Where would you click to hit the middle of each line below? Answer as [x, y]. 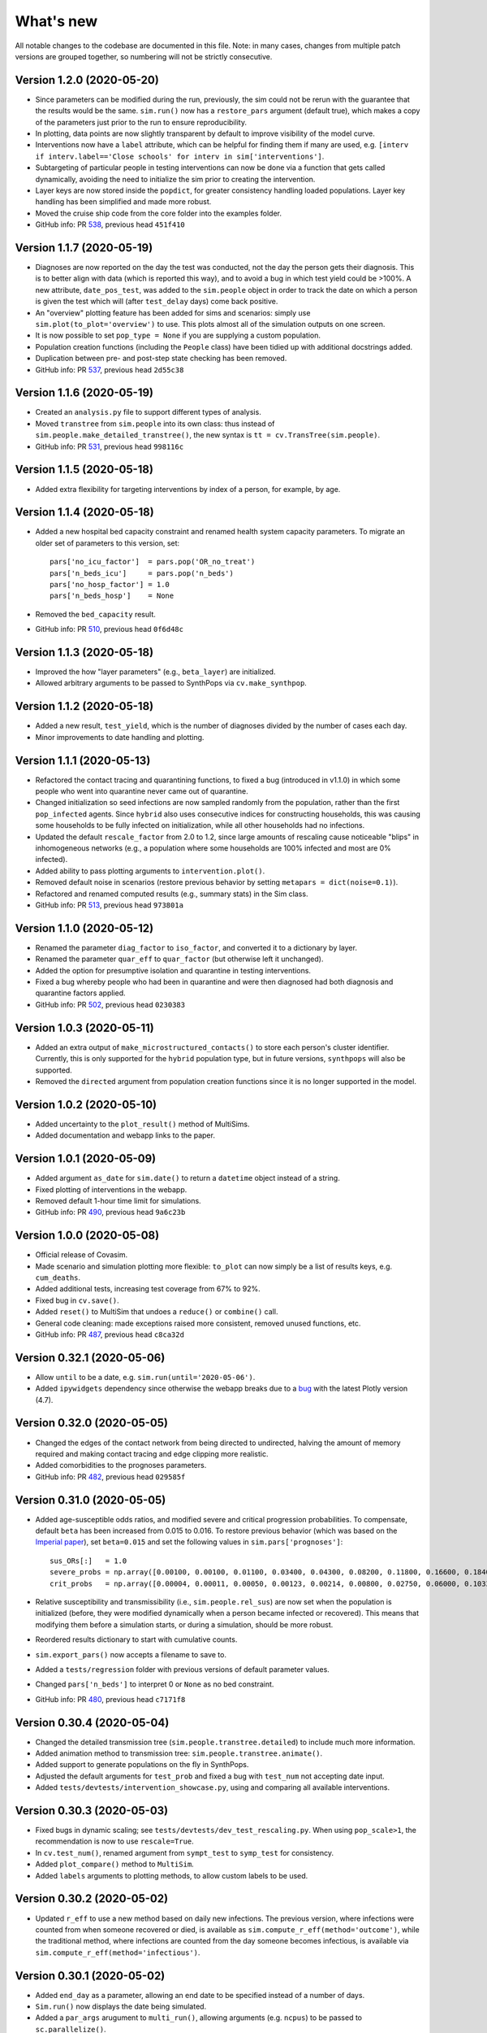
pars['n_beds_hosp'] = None [112, 596]
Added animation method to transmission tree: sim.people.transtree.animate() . [179, 1753]
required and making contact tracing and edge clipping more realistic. [152, 1454]
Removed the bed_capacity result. [95, 614]
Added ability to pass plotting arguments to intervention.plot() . [150, 871]
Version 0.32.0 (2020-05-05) [91, 1423]
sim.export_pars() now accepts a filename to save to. [131, 1654]
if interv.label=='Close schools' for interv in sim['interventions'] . [180, 156]
